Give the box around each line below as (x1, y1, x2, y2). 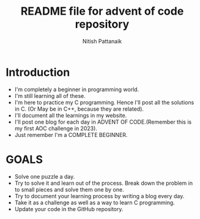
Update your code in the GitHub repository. (14, 205, 124, 212)
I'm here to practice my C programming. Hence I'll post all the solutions (14, 98, 194, 106)
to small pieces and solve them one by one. (14, 185, 124, 193)
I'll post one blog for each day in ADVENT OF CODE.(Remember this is (14, 118, 192, 125)
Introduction (6, 65, 70, 79)
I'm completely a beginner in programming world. (14, 86, 139, 93)
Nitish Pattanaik (82, 37, 122, 45)
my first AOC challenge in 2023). (14, 124, 97, 132)
